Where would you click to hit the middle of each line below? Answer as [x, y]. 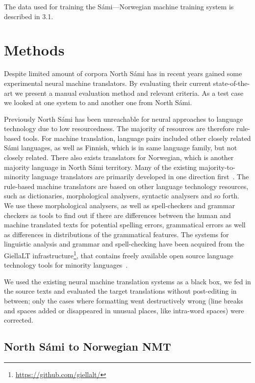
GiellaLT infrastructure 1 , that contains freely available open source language [119, 255]
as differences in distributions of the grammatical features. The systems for [116, 234]
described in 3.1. [29, 16]
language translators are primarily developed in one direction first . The [140, 177]
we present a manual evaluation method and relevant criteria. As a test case [129, 93]
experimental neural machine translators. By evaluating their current [108, 83]
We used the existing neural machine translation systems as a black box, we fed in [127, 281]
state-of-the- [231, 83]
